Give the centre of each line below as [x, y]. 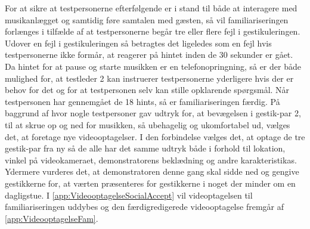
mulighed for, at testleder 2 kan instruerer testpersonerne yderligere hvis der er [149, 78]
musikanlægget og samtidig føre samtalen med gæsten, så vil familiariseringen [147, 19]
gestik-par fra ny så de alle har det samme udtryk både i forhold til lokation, [145, 148]
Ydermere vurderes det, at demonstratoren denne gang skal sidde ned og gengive [152, 171]
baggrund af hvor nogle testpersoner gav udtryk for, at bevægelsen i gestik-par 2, [153, 113]
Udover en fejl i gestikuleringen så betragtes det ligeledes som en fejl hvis [138, 43]
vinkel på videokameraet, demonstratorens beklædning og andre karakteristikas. [151, 160]
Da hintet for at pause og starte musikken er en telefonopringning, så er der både [153, 66]
